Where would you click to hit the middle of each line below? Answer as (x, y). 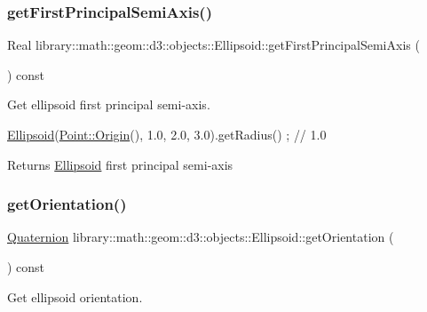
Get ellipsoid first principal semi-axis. (109, 104)
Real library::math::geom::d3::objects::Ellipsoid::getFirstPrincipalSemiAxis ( (213, 45)
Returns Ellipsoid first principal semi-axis (120, 164)
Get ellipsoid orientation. (75, 296)
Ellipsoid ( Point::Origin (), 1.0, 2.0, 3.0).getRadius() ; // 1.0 (167, 134)
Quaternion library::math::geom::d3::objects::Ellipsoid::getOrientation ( (201, 237)
